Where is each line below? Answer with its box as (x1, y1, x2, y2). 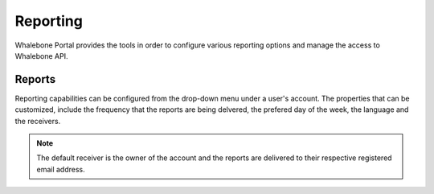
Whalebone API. (14, 51, 68, 60)
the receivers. (14, 116, 61, 126)
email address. (36, 164, 86, 174)
